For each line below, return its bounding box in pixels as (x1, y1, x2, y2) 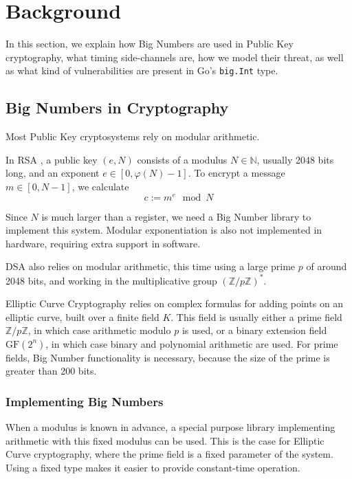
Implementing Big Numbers (5, 392, 164, 410)
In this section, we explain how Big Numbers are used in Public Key (5, 36, 294, 51)
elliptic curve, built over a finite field (5, 309, 159, 324)
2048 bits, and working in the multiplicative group (5, 273, 217, 287)
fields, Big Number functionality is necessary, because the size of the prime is (5, 350, 330, 364)
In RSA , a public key (5, 152, 98, 166)
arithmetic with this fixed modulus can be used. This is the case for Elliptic (5, 433, 324, 447)
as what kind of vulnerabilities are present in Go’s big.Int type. (5, 63, 278, 78)
